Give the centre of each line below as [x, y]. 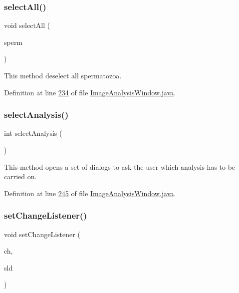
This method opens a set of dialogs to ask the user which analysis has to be [120, 166]
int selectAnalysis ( [33, 133]
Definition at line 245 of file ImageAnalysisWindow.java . [90, 193]
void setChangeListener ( [42, 234]
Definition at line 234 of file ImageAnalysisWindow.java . [90, 92]
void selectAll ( [27, 25]
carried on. [20, 176]
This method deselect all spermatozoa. [63, 75]
